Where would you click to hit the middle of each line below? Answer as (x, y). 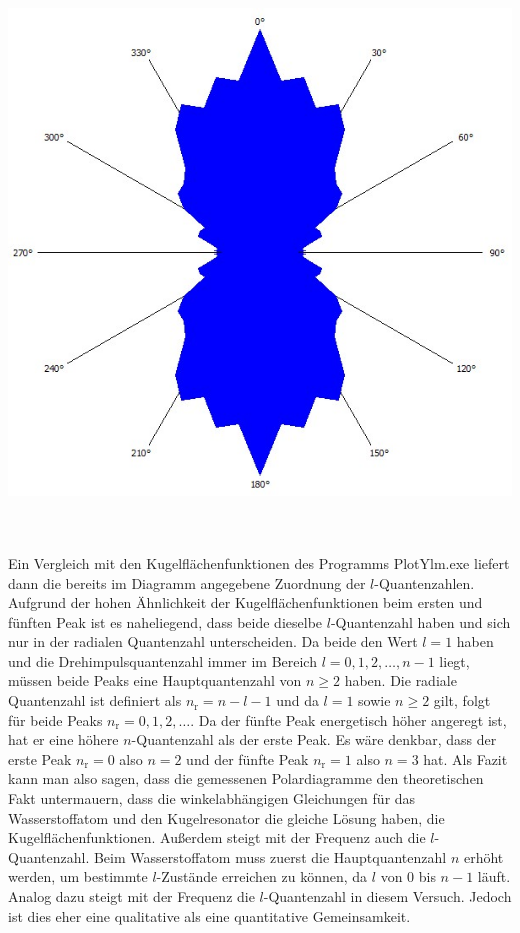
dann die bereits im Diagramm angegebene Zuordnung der (187, 582)
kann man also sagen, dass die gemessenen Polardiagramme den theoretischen (246, 778)
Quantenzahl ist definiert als (95, 700)
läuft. (494, 876)
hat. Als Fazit (465, 758)
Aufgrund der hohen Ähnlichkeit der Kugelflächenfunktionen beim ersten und (245, 602)
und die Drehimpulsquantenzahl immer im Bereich (162, 660)
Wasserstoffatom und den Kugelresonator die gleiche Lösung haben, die (226, 817)
